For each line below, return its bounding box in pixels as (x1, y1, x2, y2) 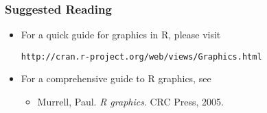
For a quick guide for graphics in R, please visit (21, 27, 221, 42)
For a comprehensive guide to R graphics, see (21, 71, 211, 86)
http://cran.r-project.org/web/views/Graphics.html (21, 51, 262, 62)
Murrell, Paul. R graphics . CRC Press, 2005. (37, 95, 224, 109)
